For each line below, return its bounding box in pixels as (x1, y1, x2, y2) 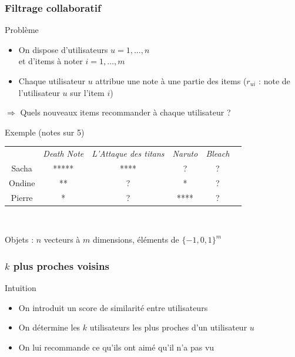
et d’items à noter (18, 55, 83, 67)
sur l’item (70, 86, 105, 98)
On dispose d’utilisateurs (18, 43, 108, 55)
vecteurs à (43, 233, 81, 246)
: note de (259, 75, 290, 87)
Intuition (5, 282, 36, 294)
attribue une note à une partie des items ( (95, 75, 247, 87)
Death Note (43, 147, 84, 160)
